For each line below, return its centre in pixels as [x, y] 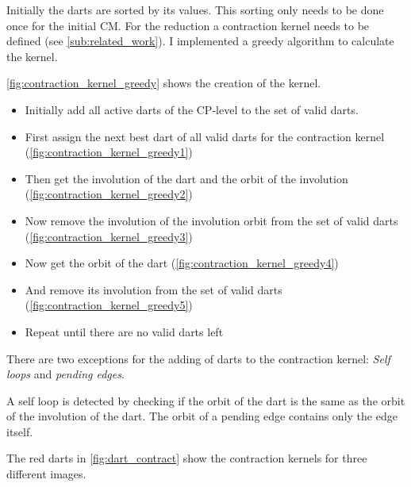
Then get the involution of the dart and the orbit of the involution [186, 178]
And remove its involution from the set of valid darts [154, 289]
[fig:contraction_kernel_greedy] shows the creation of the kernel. [164, 83]
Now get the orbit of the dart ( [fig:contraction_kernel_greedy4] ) [182, 263]
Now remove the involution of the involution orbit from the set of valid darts [211, 220]
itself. [20, 431]
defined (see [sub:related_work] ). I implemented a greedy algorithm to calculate [200, 41]
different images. [46, 474]
